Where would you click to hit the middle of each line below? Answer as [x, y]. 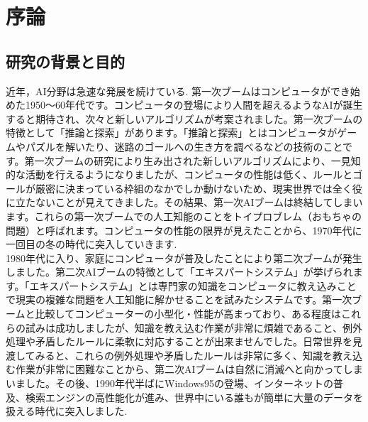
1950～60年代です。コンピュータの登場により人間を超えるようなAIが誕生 [194, 105]
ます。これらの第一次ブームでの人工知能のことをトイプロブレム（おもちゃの [184, 216]
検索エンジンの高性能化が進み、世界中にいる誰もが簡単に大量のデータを [194, 397]
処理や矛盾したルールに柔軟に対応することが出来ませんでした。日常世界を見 [184, 341]
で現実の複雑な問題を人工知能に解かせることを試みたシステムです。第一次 [179, 299]
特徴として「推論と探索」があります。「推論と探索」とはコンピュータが [172, 132]
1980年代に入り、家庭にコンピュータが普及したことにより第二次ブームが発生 [184, 258]
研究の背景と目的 [65, 61]
